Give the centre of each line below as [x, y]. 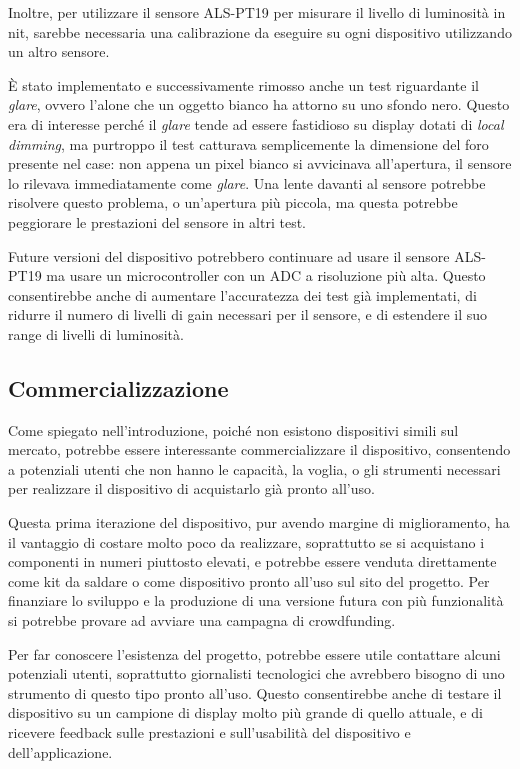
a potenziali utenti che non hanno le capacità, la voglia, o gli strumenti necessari [254, 468]
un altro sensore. [59, 51]
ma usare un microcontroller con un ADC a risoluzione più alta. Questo [266, 275]
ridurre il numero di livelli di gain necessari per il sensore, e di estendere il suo [248, 314]
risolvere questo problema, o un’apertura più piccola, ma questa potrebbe [233, 202]
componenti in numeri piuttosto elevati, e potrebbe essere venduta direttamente [252, 561]
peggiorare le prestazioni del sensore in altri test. [157, 221]
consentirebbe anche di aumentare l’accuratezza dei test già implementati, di [242, 294]
